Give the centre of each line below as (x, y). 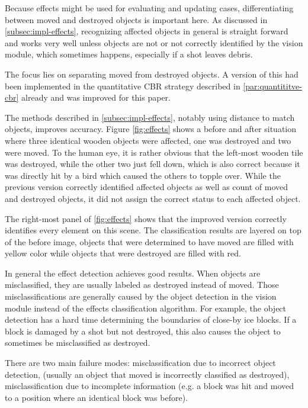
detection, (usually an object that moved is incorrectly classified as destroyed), (147, 374)
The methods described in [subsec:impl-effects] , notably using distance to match (150, 117)
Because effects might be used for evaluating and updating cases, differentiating (149, 8)
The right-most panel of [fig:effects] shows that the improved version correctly (146, 218)
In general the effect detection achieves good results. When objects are (133, 273)
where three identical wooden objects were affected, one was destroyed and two (148, 140)
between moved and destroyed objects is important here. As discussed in (136, 19)
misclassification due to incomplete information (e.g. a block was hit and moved (149, 386)
